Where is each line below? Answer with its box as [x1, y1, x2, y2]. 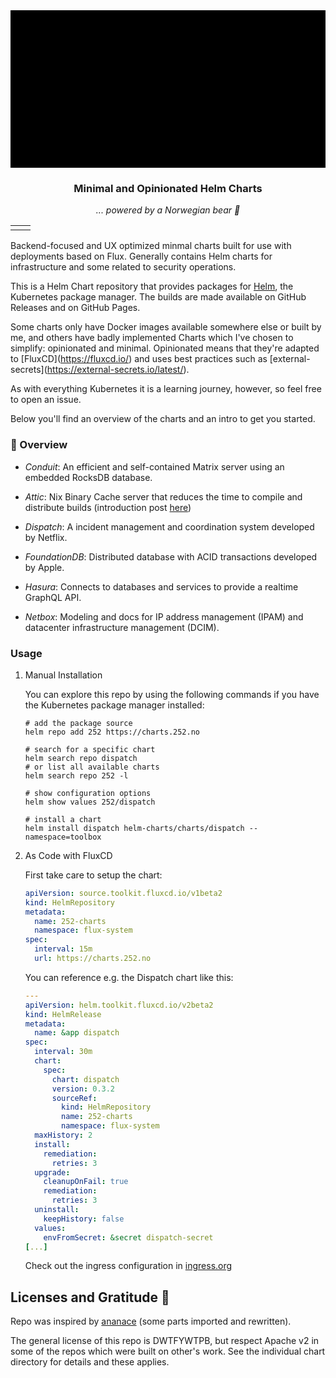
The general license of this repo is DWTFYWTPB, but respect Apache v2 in [10, 1335, 320, 1347]
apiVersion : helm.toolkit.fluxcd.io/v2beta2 [24, 1000, 214, 1010]
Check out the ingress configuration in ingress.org [24, 1260, 233, 1272]
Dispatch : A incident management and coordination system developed [24, 520, 315, 533]
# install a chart [24, 814, 102, 824]
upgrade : [34, 1167, 71, 1178]
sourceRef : [51, 1093, 98, 1103]
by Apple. [24, 561, 65, 573]
